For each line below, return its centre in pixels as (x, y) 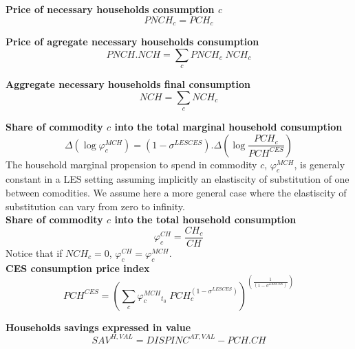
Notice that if (34, 252)
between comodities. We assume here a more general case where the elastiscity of (176, 192)
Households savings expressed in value (98, 327)
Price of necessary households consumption (110, 9)
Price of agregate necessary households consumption (132, 42)
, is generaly (320, 164)
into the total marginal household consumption (228, 127)
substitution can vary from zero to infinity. (95, 206)
